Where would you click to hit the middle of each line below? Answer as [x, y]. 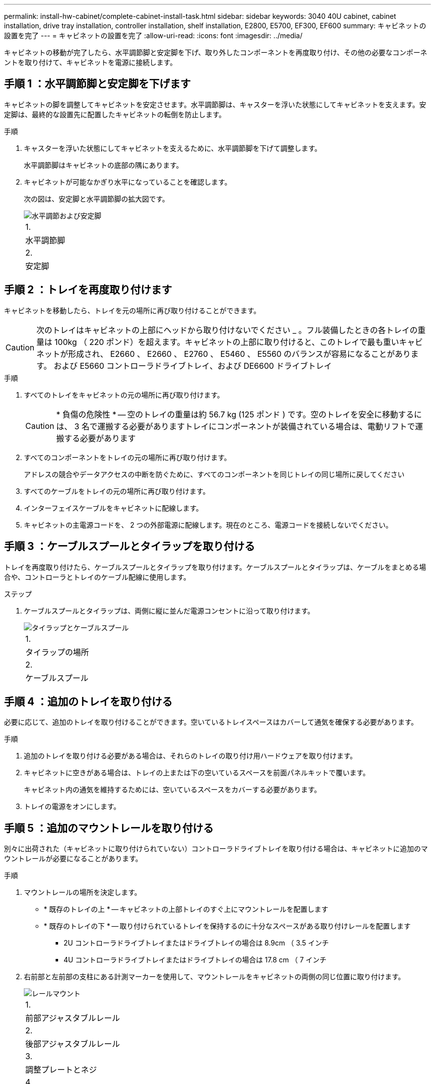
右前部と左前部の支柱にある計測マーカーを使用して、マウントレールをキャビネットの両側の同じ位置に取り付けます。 [215, 977]
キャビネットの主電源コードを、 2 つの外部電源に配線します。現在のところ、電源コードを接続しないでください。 [208, 525]
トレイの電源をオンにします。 [72, 807]
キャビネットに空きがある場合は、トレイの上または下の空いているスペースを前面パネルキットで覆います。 [197, 773]
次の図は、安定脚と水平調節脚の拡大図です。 [97, 199]
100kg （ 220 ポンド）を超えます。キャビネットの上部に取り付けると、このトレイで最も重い [227, 342]
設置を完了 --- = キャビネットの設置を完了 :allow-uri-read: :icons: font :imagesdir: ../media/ [153, 35]
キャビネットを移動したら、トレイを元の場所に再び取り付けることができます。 [132, 310]
